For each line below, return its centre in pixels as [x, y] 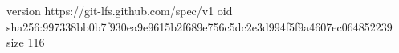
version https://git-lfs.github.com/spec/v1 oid [120, 10]
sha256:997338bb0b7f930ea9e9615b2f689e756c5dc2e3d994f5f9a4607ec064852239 [199, 26]
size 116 [26, 42]
